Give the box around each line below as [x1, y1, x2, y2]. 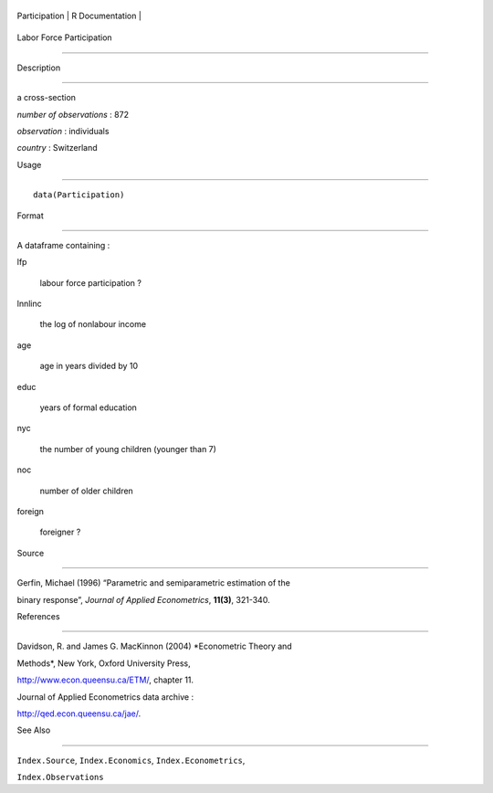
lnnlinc [16, 298, 42, 310]
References [16, 610, 60, 621]
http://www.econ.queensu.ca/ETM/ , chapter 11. [16, 674, 194, 685]
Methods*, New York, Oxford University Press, [16, 658, 191, 669]
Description [16, 62, 61, 73]
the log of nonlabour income [39, 319, 146, 330]
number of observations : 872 [16, 109, 130, 120]
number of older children [39, 485, 134, 496]
